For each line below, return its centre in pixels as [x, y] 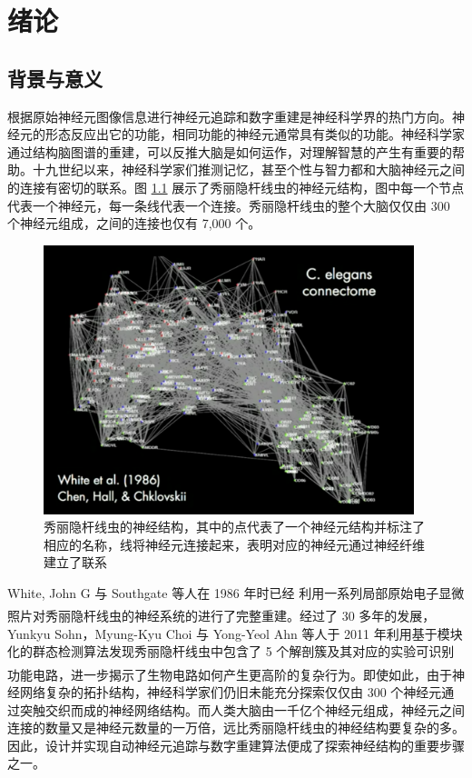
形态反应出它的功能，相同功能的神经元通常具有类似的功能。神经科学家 [255, 134]
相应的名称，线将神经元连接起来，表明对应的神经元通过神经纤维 [234, 544]
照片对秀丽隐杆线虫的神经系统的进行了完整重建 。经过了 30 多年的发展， [221, 616]
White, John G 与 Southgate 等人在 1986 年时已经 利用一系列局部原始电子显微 [236, 592]
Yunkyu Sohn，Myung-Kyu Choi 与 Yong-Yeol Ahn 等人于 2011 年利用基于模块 [235, 633]
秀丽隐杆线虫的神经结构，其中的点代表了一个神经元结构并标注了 [234, 527]
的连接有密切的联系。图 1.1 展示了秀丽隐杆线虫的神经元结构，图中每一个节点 [236, 187]
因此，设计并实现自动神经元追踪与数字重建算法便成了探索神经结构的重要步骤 [236, 745]
